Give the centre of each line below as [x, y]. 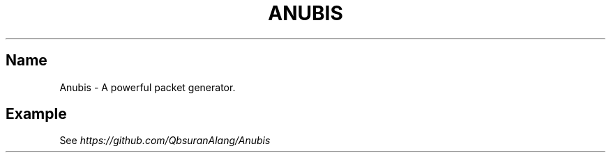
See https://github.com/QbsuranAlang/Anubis [165, 141]
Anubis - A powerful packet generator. [148, 87]
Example [36, 114]
